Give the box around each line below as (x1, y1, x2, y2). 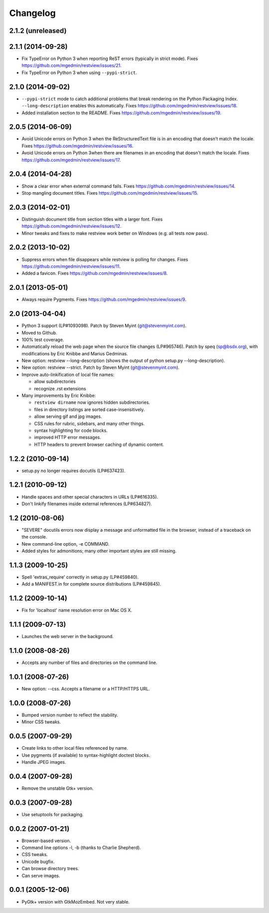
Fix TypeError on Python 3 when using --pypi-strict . (21, 69, 137, 75)
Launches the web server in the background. (21, 633, 114, 639)
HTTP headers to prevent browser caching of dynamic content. (34, 441, 164, 447)
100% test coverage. (21, 336, 64, 342)
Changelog (9, 7, 56, 18)
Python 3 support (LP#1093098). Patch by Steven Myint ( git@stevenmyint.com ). (21, 322, 187, 329)
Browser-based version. (21, 838, 71, 844)
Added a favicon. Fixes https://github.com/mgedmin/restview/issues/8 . (21, 270, 168, 277)
